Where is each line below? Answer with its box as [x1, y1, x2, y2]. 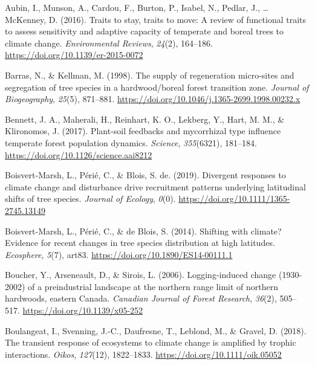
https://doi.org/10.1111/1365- [178, 192, 290, 205]
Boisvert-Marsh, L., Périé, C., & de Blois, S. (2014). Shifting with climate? [5, 224, 282, 237]
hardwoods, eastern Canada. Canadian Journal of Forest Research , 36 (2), [5, 292, 277, 305]
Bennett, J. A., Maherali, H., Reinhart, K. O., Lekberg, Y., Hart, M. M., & [5, 112, 285, 125]
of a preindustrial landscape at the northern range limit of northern [28, 280, 278, 292]
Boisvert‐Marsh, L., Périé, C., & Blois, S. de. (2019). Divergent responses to [5, 169, 286, 181]
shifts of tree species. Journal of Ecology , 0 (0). [5, 192, 176, 205]
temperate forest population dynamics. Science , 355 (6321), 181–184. [5, 136, 257, 149]
